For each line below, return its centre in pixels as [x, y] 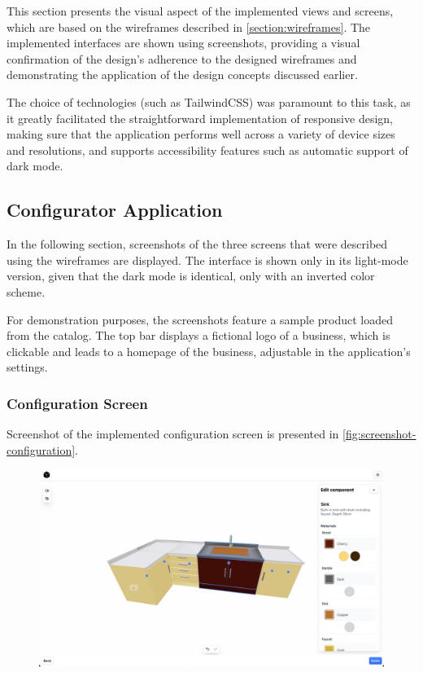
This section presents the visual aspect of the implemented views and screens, [200, 11]
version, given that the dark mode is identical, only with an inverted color [191, 276]
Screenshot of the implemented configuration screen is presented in [173, 434]
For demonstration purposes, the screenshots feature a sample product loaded [200, 319]
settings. [27, 367]
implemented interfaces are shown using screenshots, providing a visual [183, 43]
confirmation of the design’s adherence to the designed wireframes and [182, 58]
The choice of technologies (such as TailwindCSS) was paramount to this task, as [209, 101]
